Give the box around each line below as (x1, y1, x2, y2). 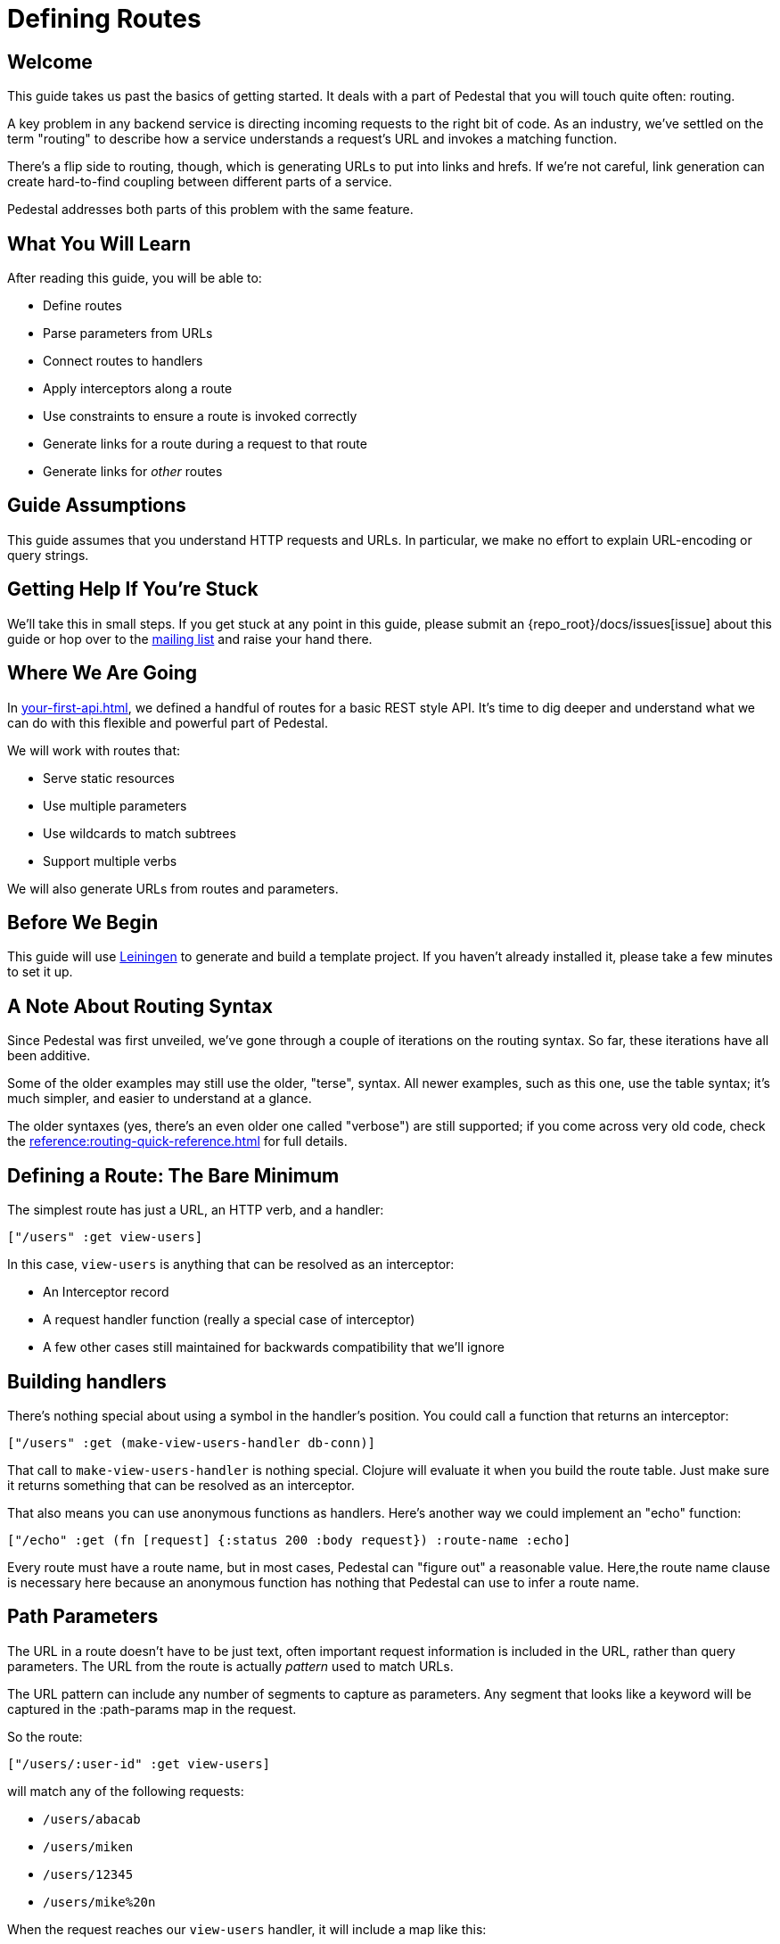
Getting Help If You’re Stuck (7, 578, 259, 601)
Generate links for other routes (43, 464, 223, 480)
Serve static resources (43, 770, 175, 786)
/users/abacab (43, 1811, 141, 1826)
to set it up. (7, 964, 73, 980)
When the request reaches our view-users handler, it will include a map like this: (7, 1921, 487, 1937)
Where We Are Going (7, 662, 197, 685)
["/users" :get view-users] (7, 1230, 203, 1245)
